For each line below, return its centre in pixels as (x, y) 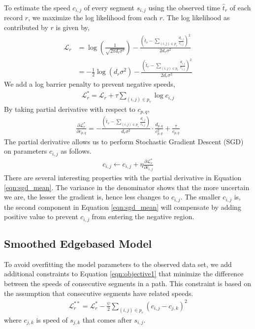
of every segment (109, 7)
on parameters (26, 151)
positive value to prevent (41, 216)
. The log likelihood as (196, 17)
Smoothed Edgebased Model (78, 244)
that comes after (107, 319)
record (14, 17)
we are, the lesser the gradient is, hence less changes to (87, 197)
